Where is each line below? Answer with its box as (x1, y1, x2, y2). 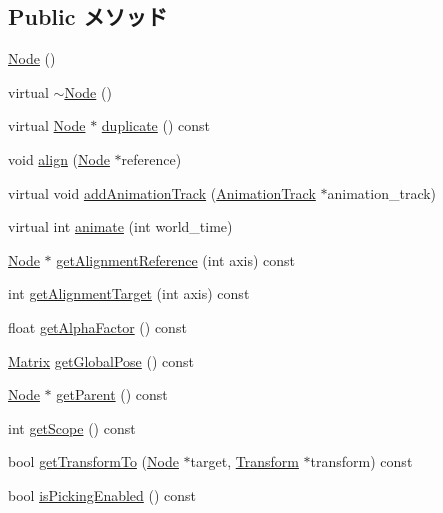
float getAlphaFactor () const (8, 316, 187, 337)
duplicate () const (101, 115, 211, 136)
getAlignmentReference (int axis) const (56, 249, 296, 270)
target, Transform (190, 451, 299, 472)
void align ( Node (8, 148, 110, 169)
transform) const (310, 451, 413, 472)
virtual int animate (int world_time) (8, 216, 233, 237)
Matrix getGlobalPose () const (8, 350, 195, 371)
